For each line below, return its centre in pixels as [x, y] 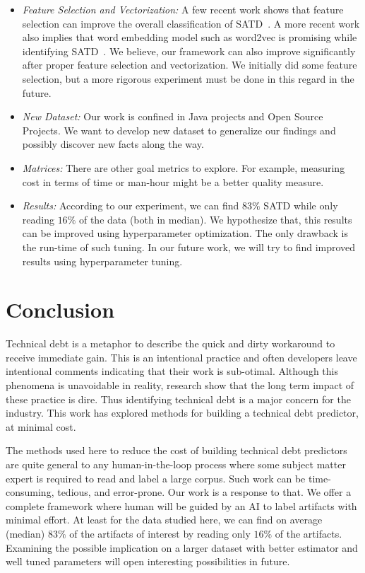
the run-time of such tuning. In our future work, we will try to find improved [189, 247]
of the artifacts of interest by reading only [160, 533]
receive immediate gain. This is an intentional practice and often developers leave [181, 357]
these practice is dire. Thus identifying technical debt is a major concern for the [178, 399]
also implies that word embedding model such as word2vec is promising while [190, 37]
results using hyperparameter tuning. [102, 261]
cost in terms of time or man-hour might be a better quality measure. [173, 181]
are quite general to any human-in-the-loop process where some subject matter [176, 464]
